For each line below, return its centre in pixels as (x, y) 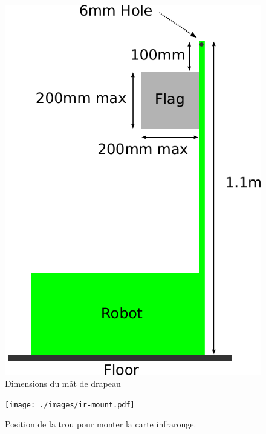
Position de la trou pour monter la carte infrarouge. (101, 424)
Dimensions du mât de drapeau (63, 383)
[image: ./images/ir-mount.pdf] (70, 405)
